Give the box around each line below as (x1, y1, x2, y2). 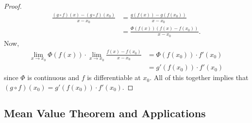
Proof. (4, 1, 22, 11)
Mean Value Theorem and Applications (4, 105, 206, 120)
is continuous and (27, 72, 80, 82)
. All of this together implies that (150, 72, 249, 82)
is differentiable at (87, 72, 141, 82)
